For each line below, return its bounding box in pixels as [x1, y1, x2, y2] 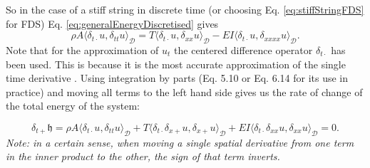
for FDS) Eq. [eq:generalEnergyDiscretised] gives [6, 16, 219, 31]
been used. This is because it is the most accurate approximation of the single [6, 56, 346, 71]
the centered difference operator [174, 42, 313, 57]
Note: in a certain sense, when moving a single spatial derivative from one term [6, 135, 354, 149]
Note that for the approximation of [6, 42, 159, 57]
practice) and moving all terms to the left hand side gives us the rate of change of [6, 84, 363, 99]
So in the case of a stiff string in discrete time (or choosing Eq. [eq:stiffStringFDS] [6, 2, 364, 16]
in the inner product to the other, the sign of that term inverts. [6, 149, 280, 164]
